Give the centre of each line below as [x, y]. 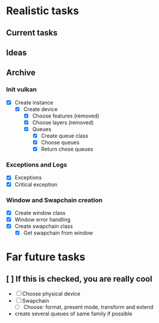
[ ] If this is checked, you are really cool [79, 279]
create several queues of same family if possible [73, 314]
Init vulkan [21, 90]
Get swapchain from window [58, 233]
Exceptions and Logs [37, 165]
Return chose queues [67, 149]
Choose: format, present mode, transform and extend [88, 307]
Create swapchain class [44, 226]
